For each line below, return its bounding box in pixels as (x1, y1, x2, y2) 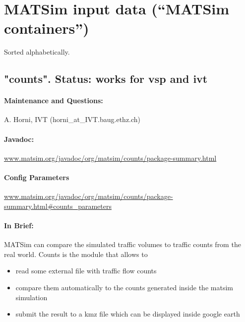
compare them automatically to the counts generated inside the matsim (15, 282, 233, 293)
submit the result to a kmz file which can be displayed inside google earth (15, 309, 240, 319)
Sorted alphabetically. (4, 47, 70, 57)
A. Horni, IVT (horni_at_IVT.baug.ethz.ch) (4, 114, 141, 125)
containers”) (4, 18, 89, 38)
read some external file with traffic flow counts (15, 265, 157, 276)
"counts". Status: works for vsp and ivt (4, 71, 208, 86)
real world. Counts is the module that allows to (4, 249, 148, 259)
